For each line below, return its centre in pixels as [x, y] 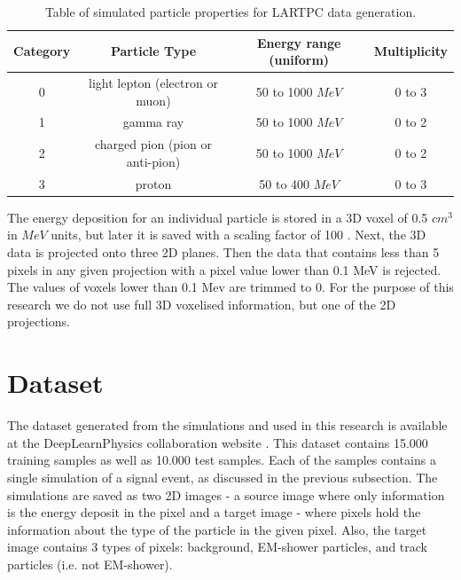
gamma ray [153, 122]
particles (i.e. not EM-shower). [90, 564]
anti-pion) [153, 161]
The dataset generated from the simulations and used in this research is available [227, 425]
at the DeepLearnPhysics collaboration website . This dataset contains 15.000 [218, 442]
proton [153, 183]
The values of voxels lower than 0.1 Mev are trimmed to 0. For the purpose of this [230, 287]
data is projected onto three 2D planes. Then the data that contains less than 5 [223, 252]
